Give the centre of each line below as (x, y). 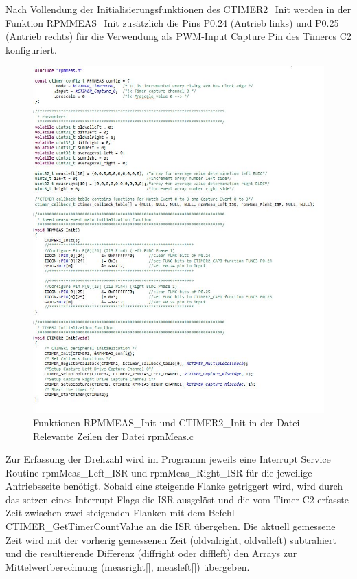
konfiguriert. (31, 49)
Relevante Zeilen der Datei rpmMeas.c (113, 436)
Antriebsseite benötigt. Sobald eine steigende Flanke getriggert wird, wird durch (174, 486)
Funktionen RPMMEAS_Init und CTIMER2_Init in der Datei (166, 422)
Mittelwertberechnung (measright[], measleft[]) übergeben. (128, 566)
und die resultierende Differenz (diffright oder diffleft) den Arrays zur (151, 553)
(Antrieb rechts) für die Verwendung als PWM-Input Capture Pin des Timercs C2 (178, 36)
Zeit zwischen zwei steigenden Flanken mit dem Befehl (120, 513)
